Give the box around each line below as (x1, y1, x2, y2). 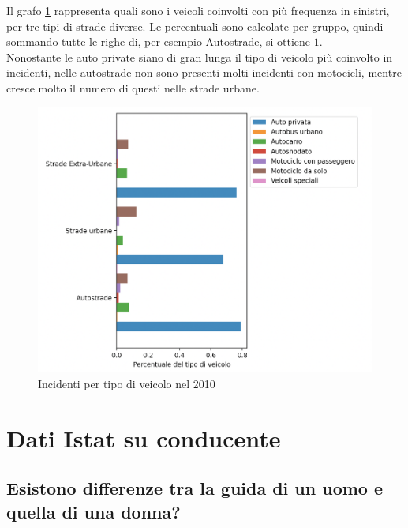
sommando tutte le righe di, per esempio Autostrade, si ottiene (6, 33, 311, 50)
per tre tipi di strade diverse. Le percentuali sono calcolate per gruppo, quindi (6, 17, 384, 34)
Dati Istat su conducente (6, 421, 281, 454)
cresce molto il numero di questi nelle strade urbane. (6, 79, 260, 96)
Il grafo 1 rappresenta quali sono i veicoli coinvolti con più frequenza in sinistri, (6, 2, 390, 18)
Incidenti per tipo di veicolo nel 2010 (38, 375, 215, 391)
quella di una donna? (6, 499, 181, 523)
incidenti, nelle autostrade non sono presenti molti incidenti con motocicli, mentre (6, 64, 402, 81)
